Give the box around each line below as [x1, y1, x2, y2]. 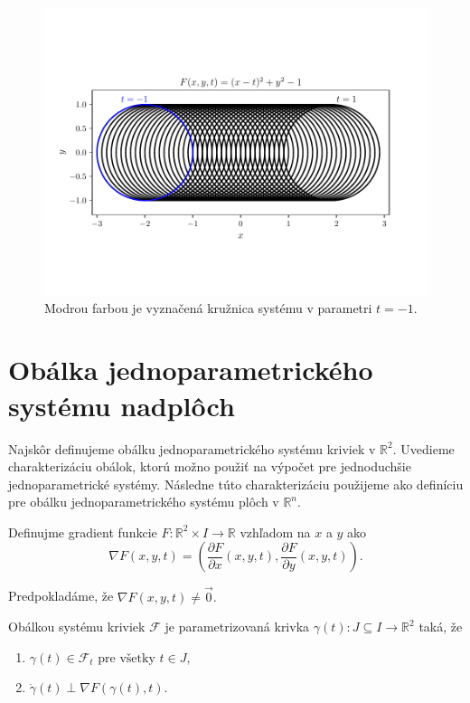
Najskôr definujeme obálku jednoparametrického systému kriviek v [8, 439, 376, 458]
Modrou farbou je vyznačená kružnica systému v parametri [44, 298, 372, 317]
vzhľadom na [240, 522, 311, 541]
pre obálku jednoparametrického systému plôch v [8, 492, 279, 511]
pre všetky [98, 651, 155, 665]
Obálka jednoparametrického [8, 351, 373, 388]
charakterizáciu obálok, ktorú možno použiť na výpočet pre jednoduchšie [8, 457, 411, 476]
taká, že [418, 617, 463, 636]
